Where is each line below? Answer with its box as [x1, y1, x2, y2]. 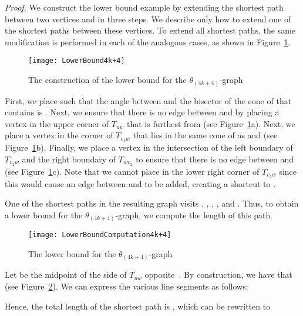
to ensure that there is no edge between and [136, 152, 294, 165]
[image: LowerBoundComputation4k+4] [28, 231, 171, 240]
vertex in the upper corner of [5, 117, 109, 129]
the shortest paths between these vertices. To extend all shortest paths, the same [5, 24, 296, 36]
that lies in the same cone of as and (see [133, 129, 278, 141]
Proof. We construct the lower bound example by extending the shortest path [5, 1, 284, 13]
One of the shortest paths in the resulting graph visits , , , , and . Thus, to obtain [5, 197, 299, 209]
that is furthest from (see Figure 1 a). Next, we [127, 117, 295, 129]
